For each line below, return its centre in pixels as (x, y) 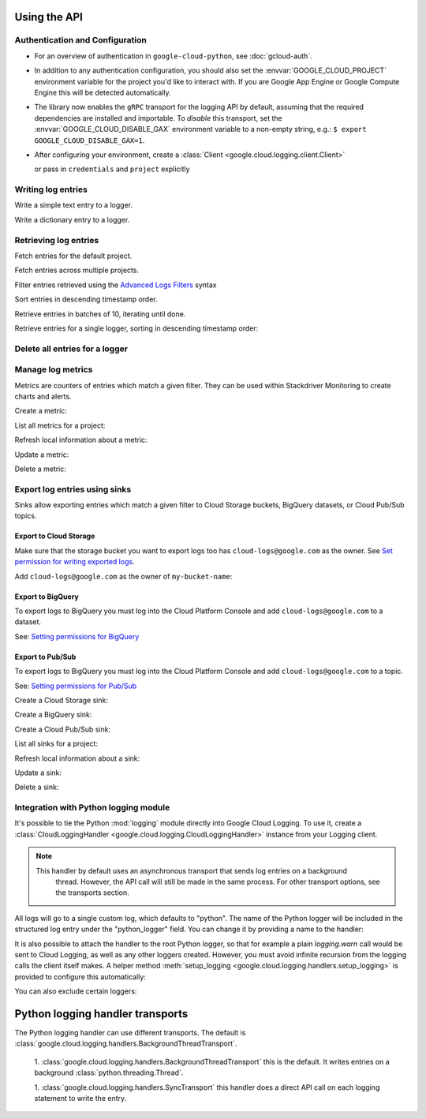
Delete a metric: (40, 469)
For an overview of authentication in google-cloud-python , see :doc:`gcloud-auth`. (173, 56)
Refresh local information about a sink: (77, 758)
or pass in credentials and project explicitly (112, 169)
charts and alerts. (43, 396)
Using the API (49, 17)
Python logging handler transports (101, 1014)
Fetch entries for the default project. (73, 256)
